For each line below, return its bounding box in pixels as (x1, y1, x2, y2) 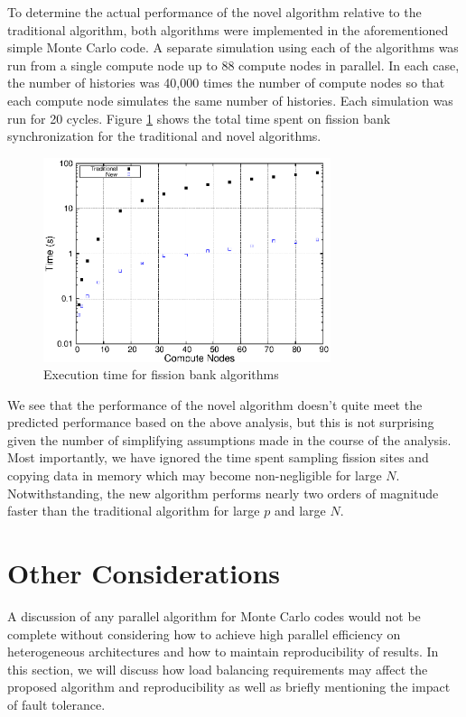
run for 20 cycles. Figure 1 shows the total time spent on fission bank (7, 108, 391, 127)
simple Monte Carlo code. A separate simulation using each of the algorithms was (7, 38, 459, 57)
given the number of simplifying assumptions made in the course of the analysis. (7, 430, 452, 449)
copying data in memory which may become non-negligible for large (7, 466, 382, 485)
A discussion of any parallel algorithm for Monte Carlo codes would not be (7, 606, 421, 625)
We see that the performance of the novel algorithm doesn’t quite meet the (7, 395, 423, 414)
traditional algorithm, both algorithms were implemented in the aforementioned (7, 20, 449, 39)
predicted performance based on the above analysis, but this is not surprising (7, 413, 434, 432)
